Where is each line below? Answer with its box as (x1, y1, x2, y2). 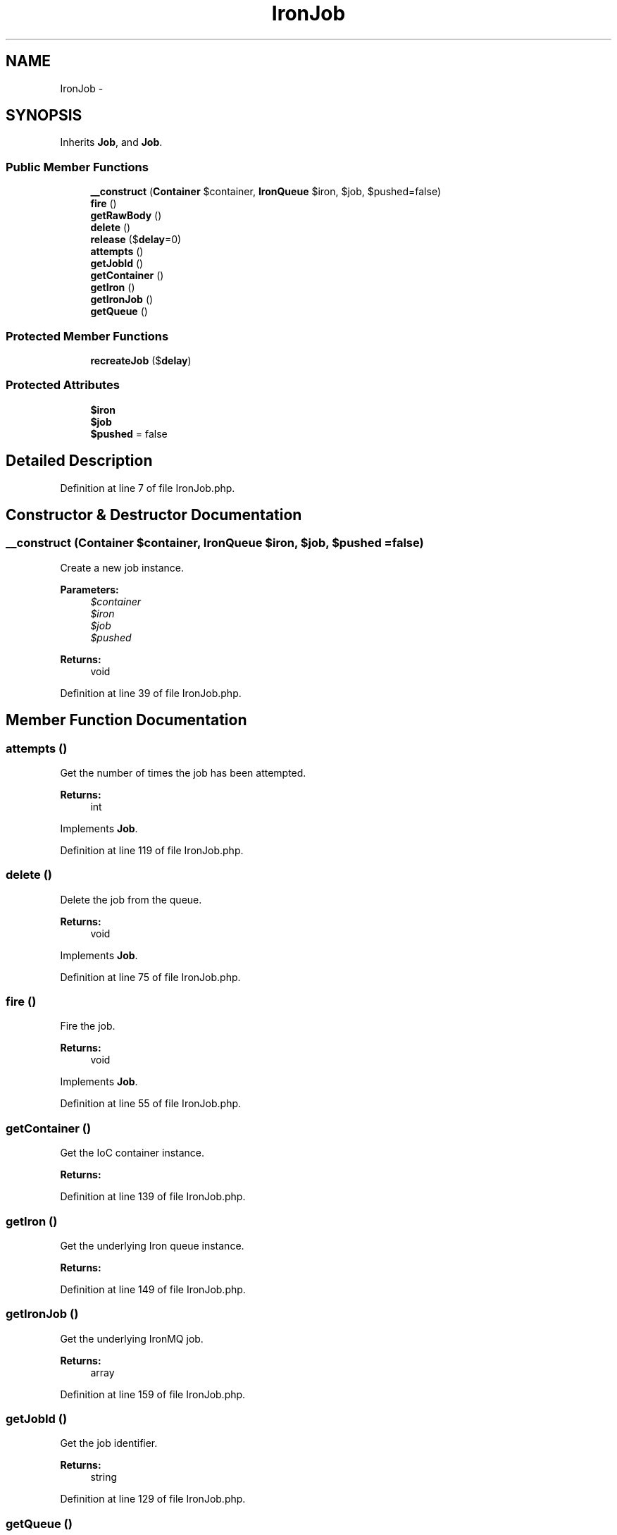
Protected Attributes (6, 378, 120, 393)
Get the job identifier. (60, 1437, 158, 1450)
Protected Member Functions (6, 328, 169, 343)
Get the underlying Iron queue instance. (60, 1239, 244, 1252)
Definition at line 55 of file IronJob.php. (60, 1097, 242, 1110)
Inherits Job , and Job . (60, 136, 163, 149)
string (90, 1471, 118, 1484)
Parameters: (60, 583, 119, 596)
